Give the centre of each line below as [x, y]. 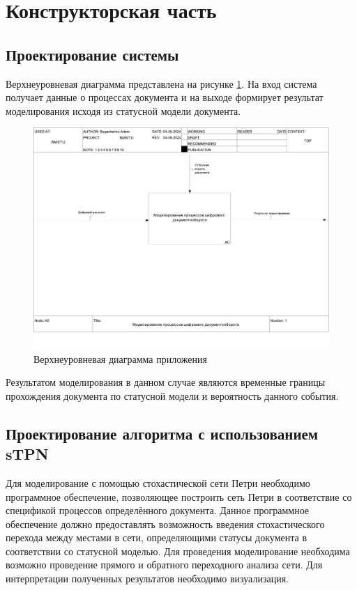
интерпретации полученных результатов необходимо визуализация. [147, 579]
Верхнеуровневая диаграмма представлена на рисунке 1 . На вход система [161, 83]
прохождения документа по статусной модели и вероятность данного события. [172, 395]
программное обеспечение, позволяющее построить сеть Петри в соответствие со [179, 496]
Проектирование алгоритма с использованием [162, 433]
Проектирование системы [92, 54]
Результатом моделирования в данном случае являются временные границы [166, 382]
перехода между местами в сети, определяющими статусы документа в [156, 537]
